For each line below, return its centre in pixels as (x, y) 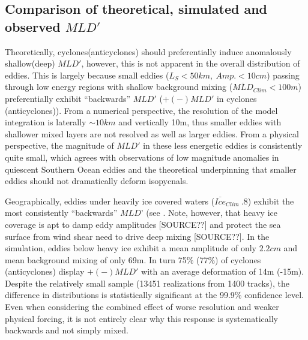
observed (33, 26)
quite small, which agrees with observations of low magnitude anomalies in (142, 157)
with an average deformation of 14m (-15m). (223, 271)
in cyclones (237, 98)
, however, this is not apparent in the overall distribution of (191, 63)
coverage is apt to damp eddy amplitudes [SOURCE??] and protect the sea (143, 224)
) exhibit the (271, 201)
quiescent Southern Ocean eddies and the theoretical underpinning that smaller (151, 169)
